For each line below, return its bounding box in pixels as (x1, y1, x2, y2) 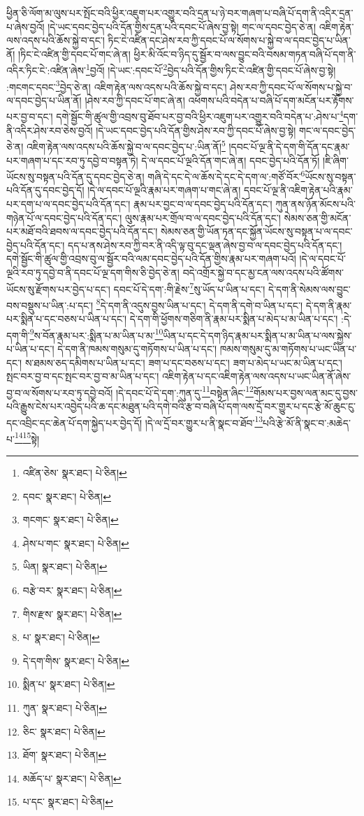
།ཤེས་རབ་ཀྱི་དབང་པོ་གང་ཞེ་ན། (85, 92, 185, 107)
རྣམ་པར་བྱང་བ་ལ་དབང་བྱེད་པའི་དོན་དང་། (133, 197, 272, 211)
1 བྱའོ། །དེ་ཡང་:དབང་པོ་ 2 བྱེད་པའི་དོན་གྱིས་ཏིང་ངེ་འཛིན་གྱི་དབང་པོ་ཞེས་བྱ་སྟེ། (85, 61, 336, 78)
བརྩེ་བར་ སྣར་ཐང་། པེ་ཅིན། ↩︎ (22, 583, 122, 597)
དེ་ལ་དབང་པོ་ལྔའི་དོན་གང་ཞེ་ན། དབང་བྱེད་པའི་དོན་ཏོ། (141, 153, 320, 167)
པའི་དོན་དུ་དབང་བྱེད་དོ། (6, 183, 85, 197)
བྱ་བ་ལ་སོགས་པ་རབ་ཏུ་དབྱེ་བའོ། (6, 385, 113, 400)
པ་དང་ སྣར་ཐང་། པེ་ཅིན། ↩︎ (22, 794, 113, 809)
